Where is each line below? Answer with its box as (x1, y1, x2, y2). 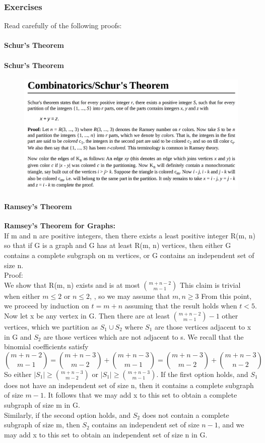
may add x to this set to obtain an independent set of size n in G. (4, 429, 208, 439)
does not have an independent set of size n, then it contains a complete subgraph (4, 379, 254, 390)
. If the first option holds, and (156, 368, 248, 379)
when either (4, 290, 40, 301)
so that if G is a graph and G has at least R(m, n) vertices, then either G (4, 240, 231, 250)
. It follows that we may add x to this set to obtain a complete (43, 390, 237, 400)
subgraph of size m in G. (4, 399, 80, 410)
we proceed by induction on (4, 300, 89, 311)
